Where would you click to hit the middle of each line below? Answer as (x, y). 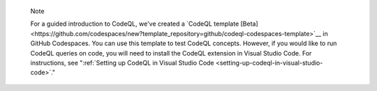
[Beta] (249, 24)
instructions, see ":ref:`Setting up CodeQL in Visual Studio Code (122, 63)
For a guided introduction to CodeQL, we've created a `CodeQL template (135, 24)
